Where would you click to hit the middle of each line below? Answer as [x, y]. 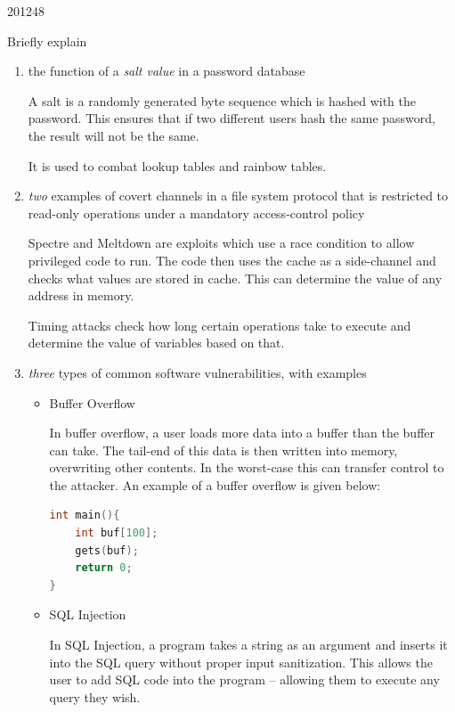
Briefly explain [47, 41]
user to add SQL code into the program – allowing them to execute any [244, 679]
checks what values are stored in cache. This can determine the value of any [235, 278]
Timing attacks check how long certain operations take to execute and [219, 325]
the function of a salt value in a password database [167, 71]
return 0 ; [104, 568]
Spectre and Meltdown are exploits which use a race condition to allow [221, 243]
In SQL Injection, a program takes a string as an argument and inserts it [248, 645]
